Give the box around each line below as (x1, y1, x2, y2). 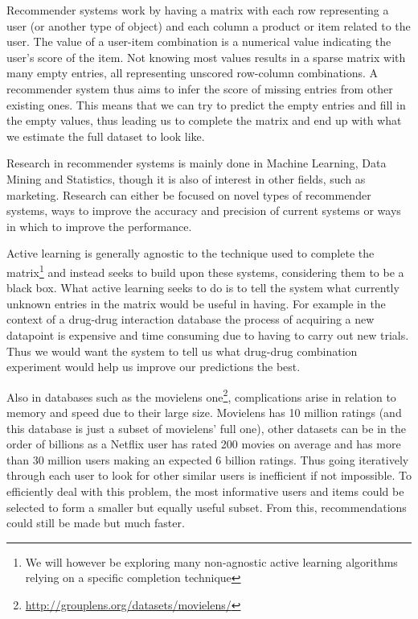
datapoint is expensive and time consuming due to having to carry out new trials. (6, 326, 409, 343)
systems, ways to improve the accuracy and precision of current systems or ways (6, 202, 401, 219)
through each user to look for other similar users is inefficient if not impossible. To (6, 467, 412, 484)
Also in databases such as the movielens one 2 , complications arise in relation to (6, 386, 396, 405)
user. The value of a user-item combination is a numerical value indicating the (6, 33, 391, 50)
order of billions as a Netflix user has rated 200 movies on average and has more (6, 435, 401, 452)
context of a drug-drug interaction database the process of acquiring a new (6, 311, 375, 328)
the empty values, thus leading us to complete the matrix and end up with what (6, 112, 402, 129)
